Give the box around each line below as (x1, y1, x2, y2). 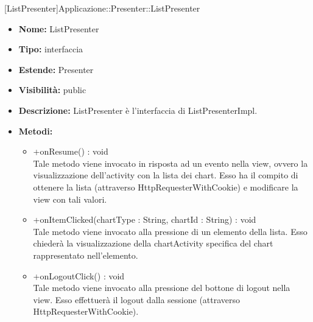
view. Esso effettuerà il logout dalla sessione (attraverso (33, 293, 241, 306)
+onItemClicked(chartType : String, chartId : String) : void (33, 213, 256, 226)
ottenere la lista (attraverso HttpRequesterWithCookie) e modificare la (33, 180, 298, 193)
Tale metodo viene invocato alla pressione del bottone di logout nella (33, 281, 290, 294)
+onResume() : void (33, 145, 108, 158)
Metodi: (18, 124, 53, 137)
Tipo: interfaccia (18, 43, 83, 55)
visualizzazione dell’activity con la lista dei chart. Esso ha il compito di (33, 169, 298, 181)
